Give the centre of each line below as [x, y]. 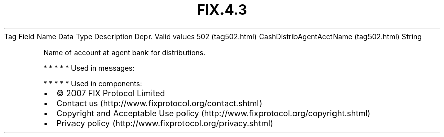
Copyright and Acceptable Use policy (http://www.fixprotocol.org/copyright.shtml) [214, 113]
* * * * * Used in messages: [89, 68]
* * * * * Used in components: [93, 83]
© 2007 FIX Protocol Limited [111, 93]
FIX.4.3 [222, 10]
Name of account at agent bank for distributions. [124, 52]
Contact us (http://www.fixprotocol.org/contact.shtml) [159, 103]
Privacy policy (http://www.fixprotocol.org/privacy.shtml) [165, 123]
